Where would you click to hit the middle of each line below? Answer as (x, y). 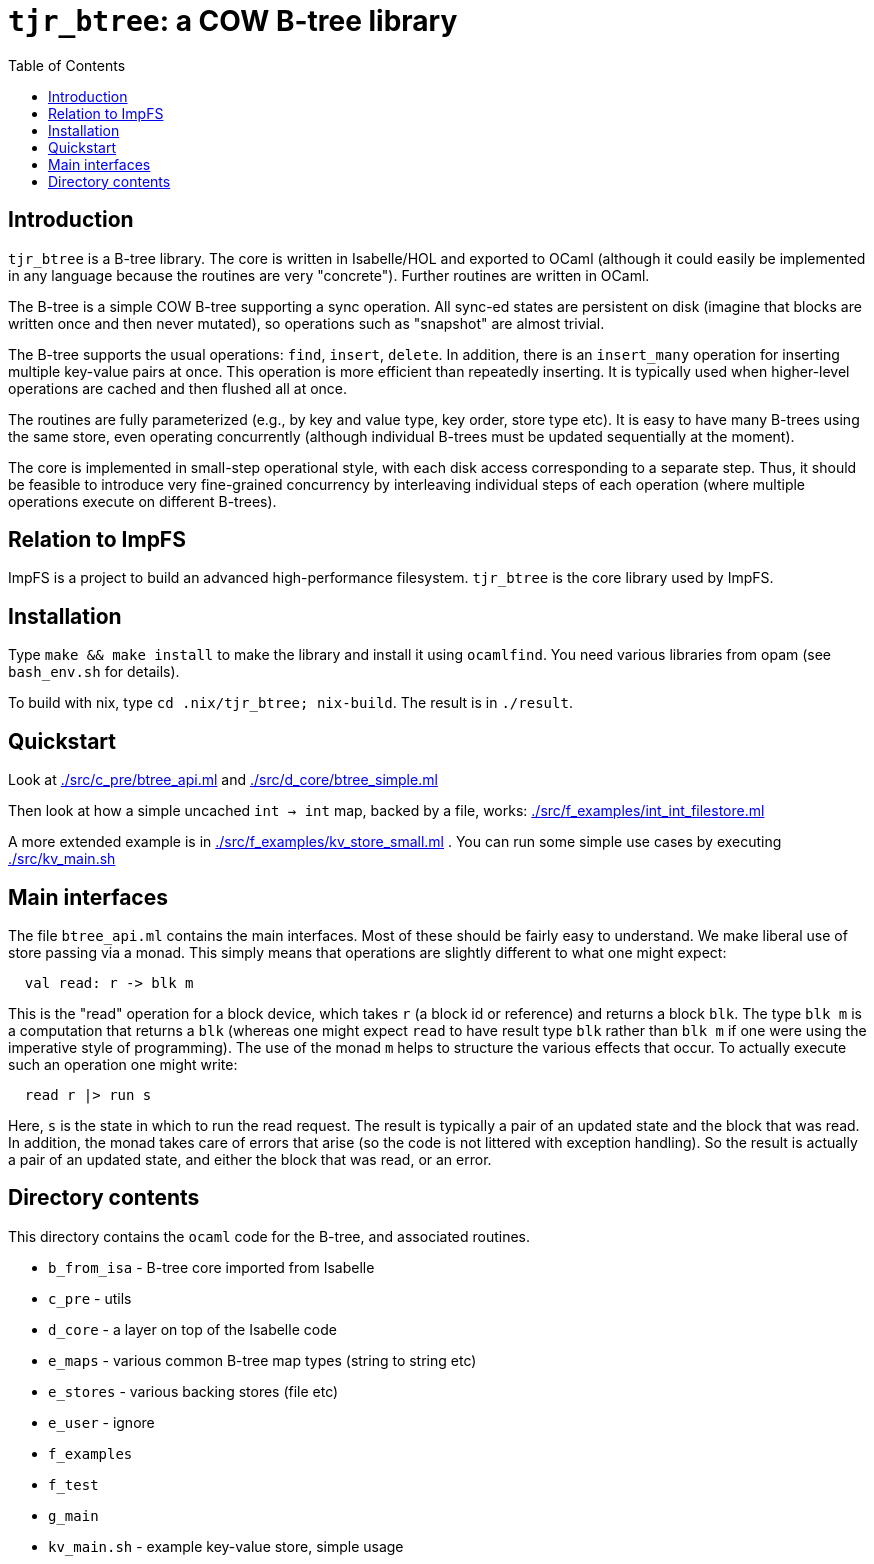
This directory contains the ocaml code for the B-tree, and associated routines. (269, 1236)
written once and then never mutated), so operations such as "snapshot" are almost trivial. (306, 323)
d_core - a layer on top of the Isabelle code (192, 1329)
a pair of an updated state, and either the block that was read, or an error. (250, 1159)
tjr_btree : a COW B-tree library (233, 21)
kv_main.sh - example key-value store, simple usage (226, 1546)
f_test (73, 1484)
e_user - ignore (101, 1422)
